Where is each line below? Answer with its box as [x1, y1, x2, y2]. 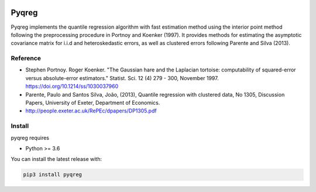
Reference [11, 54, 41, 63]
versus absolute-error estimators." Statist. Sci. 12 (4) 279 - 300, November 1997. [25, 74, 219, 81]
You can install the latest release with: [11, 156, 102, 163]
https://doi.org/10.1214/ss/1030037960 [25, 83, 119, 90]
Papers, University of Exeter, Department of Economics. [25, 100, 160, 106]
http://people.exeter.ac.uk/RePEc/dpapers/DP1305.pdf [25, 107, 157, 114]
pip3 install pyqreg [23, 172, 82, 178]
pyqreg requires [11, 134, 50, 141]
